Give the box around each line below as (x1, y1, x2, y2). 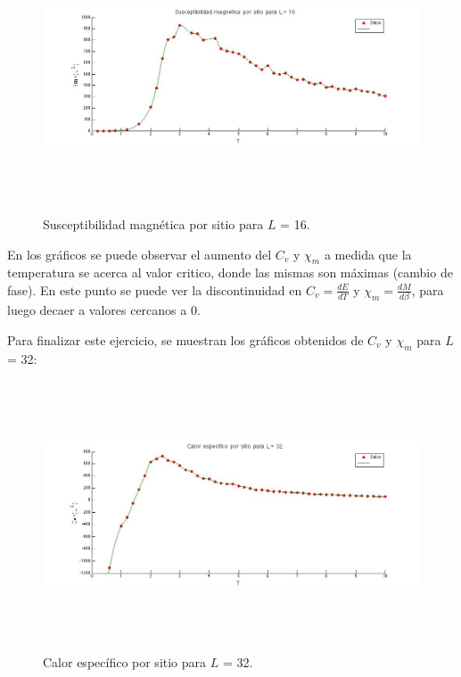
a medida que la (324, 244, 412, 263)
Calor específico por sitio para (43, 653, 207, 672)
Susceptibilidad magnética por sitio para (43, 214, 264, 233)
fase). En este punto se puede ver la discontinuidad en (7, 280, 302, 299)
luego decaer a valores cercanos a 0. (7, 301, 201, 319)
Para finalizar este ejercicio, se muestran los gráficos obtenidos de (7, 330, 364, 349)
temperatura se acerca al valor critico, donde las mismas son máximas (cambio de (7, 263, 453, 282)
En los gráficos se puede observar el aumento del (7, 244, 272, 263)
